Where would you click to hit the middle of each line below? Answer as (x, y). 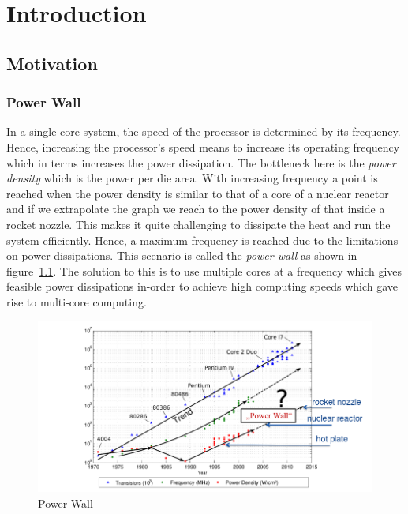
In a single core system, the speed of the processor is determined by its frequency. (204, 131)
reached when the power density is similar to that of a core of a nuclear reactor (198, 193)
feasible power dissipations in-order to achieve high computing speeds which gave (202, 286)
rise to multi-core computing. (77, 301)
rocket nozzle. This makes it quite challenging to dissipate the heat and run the (198, 224)
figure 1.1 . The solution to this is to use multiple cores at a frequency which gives (204, 270)
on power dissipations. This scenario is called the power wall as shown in (182, 255)
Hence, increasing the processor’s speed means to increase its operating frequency (203, 146)
